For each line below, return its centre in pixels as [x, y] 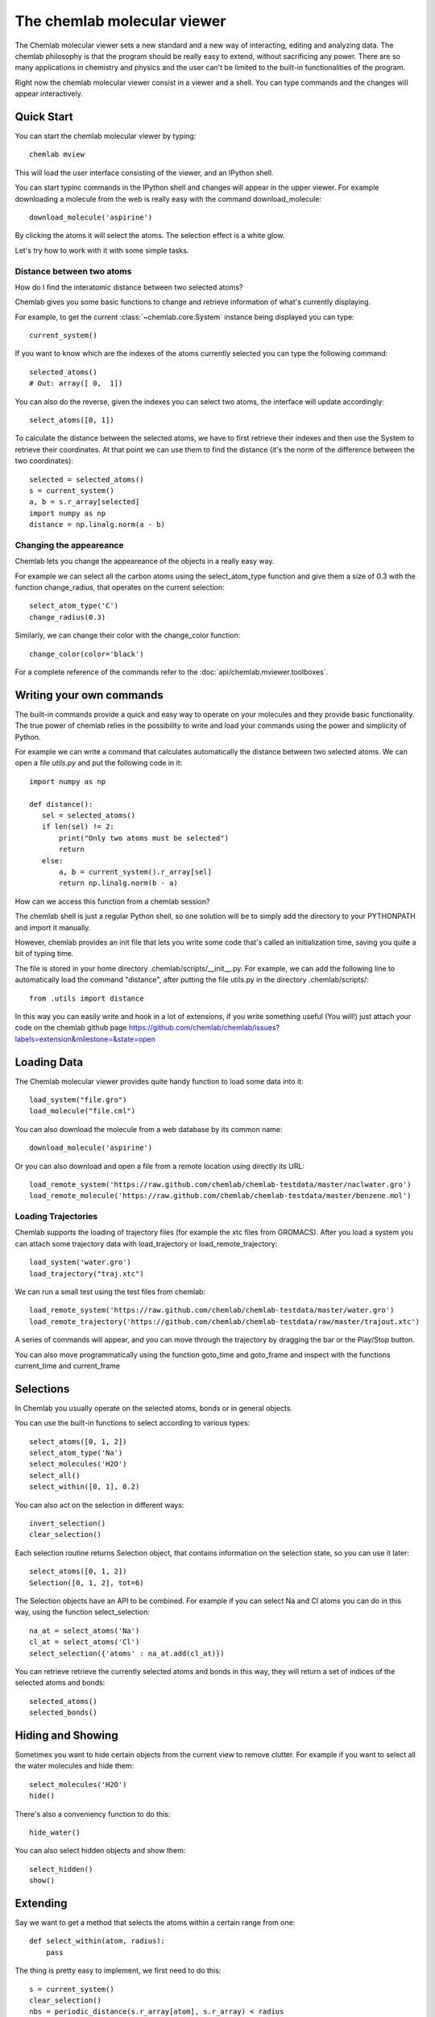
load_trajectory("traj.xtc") [87, 1274]
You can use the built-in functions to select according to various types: [133, 1423]
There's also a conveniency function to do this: [93, 1814]
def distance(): [61, 804]
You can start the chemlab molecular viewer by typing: [106, 136]
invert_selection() [68, 1524]
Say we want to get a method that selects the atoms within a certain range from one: [155, 1923]
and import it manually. [53, 927]
